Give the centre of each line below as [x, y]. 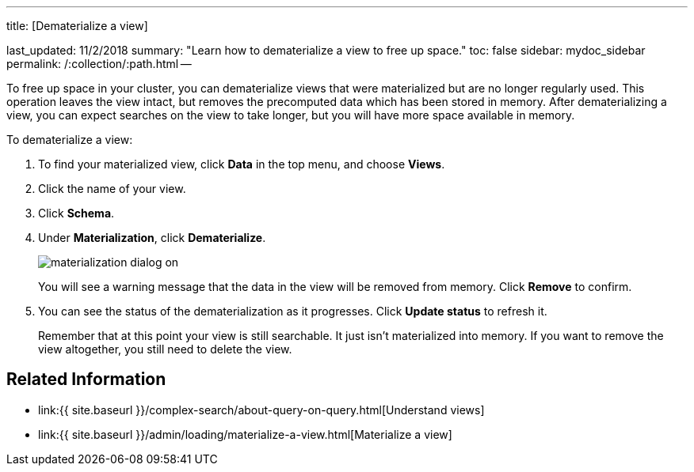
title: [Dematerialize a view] [77, 26]
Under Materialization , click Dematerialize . [152, 238]
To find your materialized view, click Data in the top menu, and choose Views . [242, 164]
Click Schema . [76, 213]
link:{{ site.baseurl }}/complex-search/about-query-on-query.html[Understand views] [261, 410]
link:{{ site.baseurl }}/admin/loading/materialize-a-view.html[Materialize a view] [245, 434]
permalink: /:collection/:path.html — [99, 64]
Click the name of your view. [112, 189]
